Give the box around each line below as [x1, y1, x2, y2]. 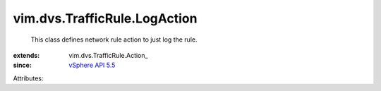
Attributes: [13, 74, 44, 83]
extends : [13, 51, 40, 59]
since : [13, 61, 32, 70]
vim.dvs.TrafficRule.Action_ [68, 51, 148, 59]
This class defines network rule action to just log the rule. [30, 35, 198, 44]
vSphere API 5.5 [68, 61, 116, 70]
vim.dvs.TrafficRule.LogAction [13, 11, 198, 26]
